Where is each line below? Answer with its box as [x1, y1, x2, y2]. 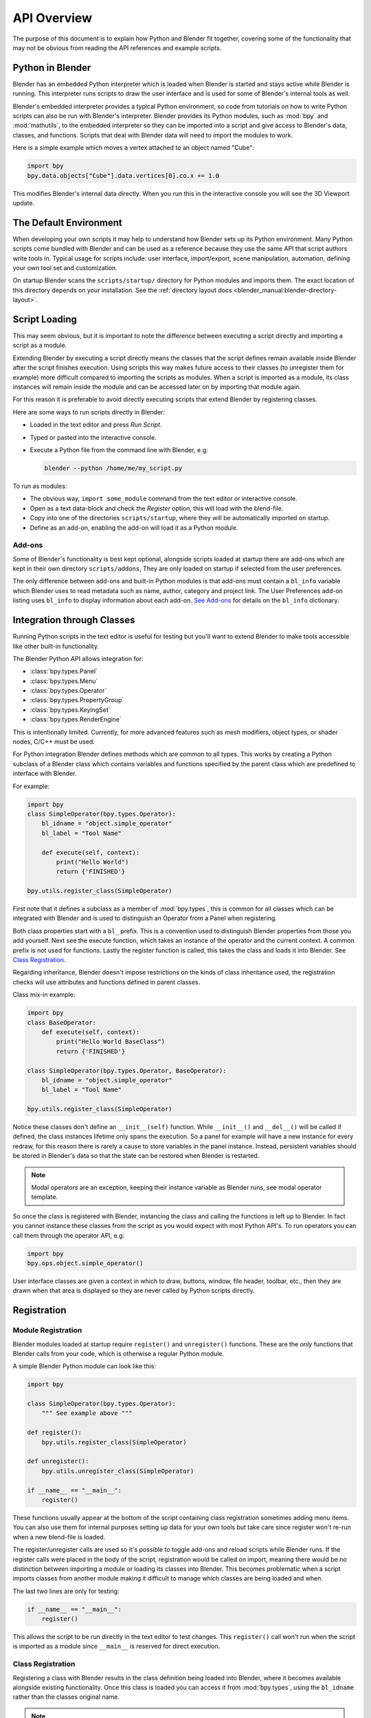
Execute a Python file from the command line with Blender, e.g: [30, 446, 209, 454]
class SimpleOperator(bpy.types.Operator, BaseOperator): [27, 1067, 227, 1075]
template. [31, 1193, 58, 1201]
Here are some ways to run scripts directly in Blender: [12, 408, 165, 416]
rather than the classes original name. [12, 1693, 120, 1701]
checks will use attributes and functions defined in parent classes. [12, 978, 201, 986]
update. [12, 199, 34, 207]
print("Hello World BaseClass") [56, 1038, 165, 1046]
